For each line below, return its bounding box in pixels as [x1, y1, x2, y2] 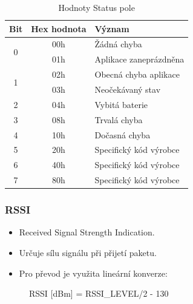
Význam [94, 22, 129, 35]
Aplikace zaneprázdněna [94, 53, 185, 66]
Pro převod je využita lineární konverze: [19, 266, 168, 279]
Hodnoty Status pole [58, 1, 135, 13]
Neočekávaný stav [94, 83, 161, 95]
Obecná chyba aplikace [94, 68, 180, 81]
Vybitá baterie [94, 98, 148, 110]
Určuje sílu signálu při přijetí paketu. [19, 246, 157, 258]
